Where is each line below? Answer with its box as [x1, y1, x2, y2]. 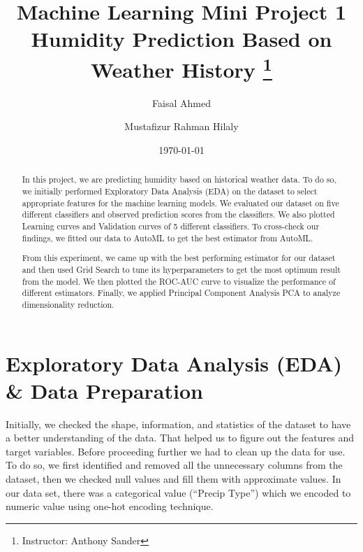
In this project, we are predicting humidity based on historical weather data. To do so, [22, 174, 336, 185]
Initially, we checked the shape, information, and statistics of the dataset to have [6, 416, 351, 431]
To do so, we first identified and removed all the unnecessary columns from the [6, 458, 343, 472]
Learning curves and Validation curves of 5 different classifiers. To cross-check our [22, 220, 320, 232]
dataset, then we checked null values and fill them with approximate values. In [6, 472, 341, 486]
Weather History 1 [90, 52, 273, 83]
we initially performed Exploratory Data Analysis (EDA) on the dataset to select [22, 185, 318, 197]
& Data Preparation [6, 376, 203, 404]
